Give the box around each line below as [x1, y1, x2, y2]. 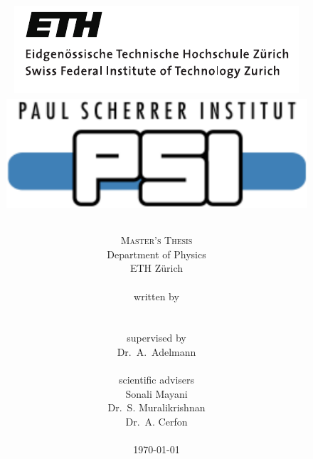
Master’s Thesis [120, 233, 193, 248]
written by [134, 288, 179, 303]
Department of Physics [107, 246, 206, 261]
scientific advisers [118, 372, 195, 387]
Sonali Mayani [125, 386, 188, 401]
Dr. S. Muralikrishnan [107, 400, 206, 415]
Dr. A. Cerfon [125, 413, 188, 428]
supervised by [127, 330, 186, 345]
